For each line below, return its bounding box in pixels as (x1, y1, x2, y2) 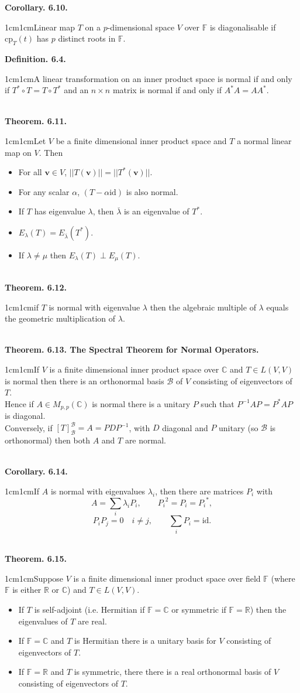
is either (12, 583, 42, 596)
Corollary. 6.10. (5, 1, 68, 13)
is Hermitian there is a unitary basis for (74, 634, 216, 647)
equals (266, 301, 289, 313)
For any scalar (18, 185, 70, 197)
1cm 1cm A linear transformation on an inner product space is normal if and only (5, 72, 292, 84)
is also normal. (126, 185, 178, 197)
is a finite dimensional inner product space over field (73, 572, 261, 584)
